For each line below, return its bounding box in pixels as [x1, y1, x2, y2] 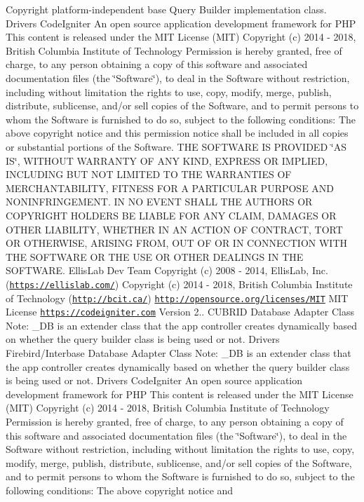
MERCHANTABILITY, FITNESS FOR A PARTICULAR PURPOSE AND [6, 180, 335, 195]
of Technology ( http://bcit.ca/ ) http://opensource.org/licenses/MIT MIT [6, 290, 349, 305]
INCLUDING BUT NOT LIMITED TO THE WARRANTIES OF [6, 167, 292, 182]
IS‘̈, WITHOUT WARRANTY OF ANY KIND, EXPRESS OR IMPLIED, [6, 153, 328, 168]
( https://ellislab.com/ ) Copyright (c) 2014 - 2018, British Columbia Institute [6, 276, 353, 291]
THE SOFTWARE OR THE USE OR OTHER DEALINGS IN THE [6, 249, 304, 264]
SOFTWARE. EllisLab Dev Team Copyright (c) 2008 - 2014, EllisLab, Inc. [6, 263, 328, 278]
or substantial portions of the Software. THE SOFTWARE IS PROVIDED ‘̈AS [6, 139, 346, 154]
